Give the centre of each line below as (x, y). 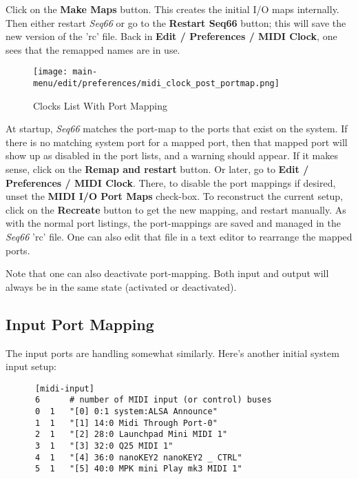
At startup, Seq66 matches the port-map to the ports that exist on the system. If (177, 129)
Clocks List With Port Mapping (101, 105)
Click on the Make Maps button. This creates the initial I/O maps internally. (172, 9)
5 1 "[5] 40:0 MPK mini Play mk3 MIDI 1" (138, 469)
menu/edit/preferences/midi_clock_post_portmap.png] (156, 84)
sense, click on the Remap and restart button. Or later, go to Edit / (157, 169)
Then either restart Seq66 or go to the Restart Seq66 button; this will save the (176, 22)
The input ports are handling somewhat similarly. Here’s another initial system (172, 353)
